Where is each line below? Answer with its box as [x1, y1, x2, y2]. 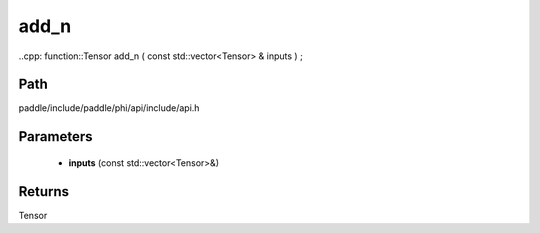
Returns [18, 183, 70, 200]
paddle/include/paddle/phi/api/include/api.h [18, 102, 200, 114]
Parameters [18, 128, 93, 145]
